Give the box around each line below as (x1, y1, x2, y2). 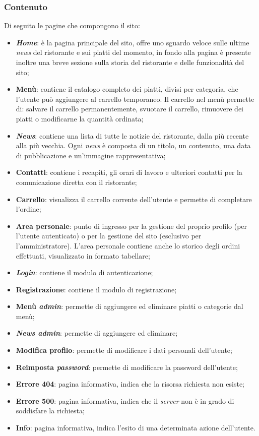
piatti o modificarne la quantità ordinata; (16, 113, 144, 123)
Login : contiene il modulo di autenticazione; (16, 267, 153, 278)
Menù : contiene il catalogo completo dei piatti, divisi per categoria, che (16, 84, 238, 94)
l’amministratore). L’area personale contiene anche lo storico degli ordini (16, 240, 240, 251)
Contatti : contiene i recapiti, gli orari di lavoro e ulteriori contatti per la (16, 167, 243, 177)
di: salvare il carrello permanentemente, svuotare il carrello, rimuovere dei (16, 103, 244, 114)
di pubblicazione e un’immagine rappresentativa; (16, 150, 166, 160)
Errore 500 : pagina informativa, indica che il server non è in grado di (16, 395, 234, 406)
